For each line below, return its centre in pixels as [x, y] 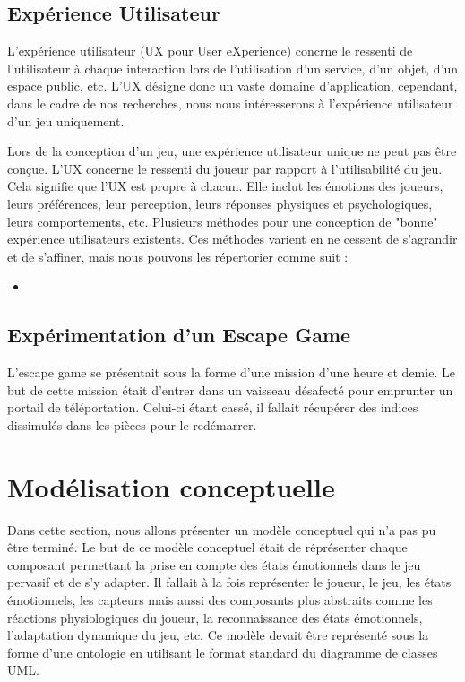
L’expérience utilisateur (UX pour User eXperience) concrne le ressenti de [210, 51]
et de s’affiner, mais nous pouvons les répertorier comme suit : [178, 256]
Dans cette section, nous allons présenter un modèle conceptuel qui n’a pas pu [222, 529]
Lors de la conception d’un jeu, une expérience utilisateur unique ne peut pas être [232, 151]
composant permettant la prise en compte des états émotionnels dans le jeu [214, 564]
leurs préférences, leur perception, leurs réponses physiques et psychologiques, [220, 203]
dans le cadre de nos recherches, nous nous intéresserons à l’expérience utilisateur [230, 103]
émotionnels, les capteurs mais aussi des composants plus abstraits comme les [220, 600]
